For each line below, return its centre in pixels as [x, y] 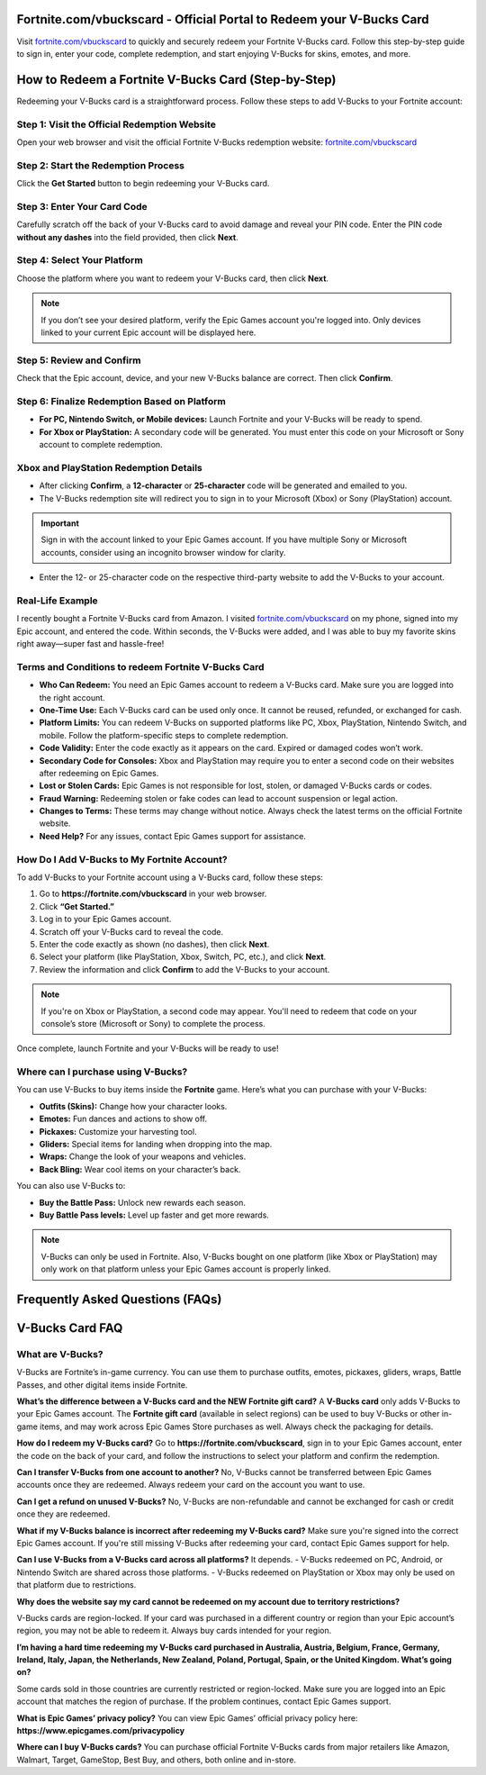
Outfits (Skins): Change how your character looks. [133, 1106]
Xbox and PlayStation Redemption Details [109, 467]
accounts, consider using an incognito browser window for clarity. [163, 552]
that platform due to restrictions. [76, 1585]
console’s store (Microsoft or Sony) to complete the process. [153, 1023]
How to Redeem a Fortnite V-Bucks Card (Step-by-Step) [176, 80]
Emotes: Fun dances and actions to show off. [123, 1119]
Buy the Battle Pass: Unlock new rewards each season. [143, 1202]
